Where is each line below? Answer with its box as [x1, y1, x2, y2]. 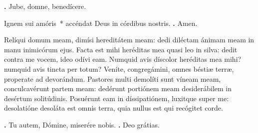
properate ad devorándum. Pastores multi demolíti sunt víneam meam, [4, 73, 221, 84]
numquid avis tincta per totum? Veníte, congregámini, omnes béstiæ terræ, [4, 63, 234, 74]
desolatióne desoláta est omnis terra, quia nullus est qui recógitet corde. [4, 103, 223, 113]
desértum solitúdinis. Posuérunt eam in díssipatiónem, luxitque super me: [4, 93, 229, 103]
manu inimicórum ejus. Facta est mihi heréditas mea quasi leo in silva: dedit [4, 44, 238, 54]
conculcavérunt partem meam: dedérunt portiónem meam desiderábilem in [4, 83, 232, 94]
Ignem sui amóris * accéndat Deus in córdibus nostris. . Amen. [4, 17, 198, 28]
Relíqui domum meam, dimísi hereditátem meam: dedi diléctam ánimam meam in [4, 34, 255, 45]
